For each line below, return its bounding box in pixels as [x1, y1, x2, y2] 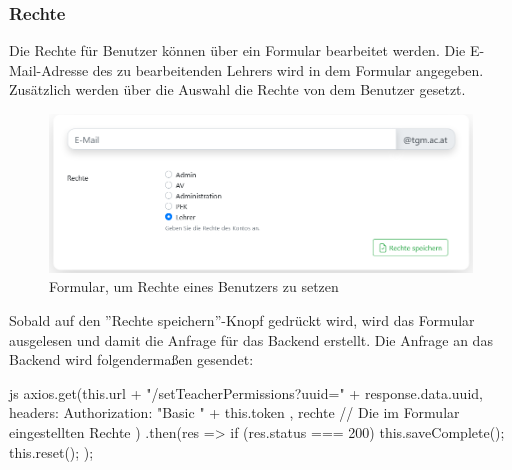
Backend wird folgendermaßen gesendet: [9, 349, 254, 370]
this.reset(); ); [9, 441, 94, 462]
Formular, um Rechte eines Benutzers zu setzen [49, 276, 339, 297]
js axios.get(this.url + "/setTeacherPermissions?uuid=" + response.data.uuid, [9, 382, 483, 403]
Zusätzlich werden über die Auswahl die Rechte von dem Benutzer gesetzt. [9, 79, 466, 100]
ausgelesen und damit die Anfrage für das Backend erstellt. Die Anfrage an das [9, 329, 493, 350]
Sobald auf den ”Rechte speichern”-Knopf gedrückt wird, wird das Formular [9, 309, 475, 330]
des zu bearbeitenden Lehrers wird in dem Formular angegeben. [92, 59, 484, 80]
